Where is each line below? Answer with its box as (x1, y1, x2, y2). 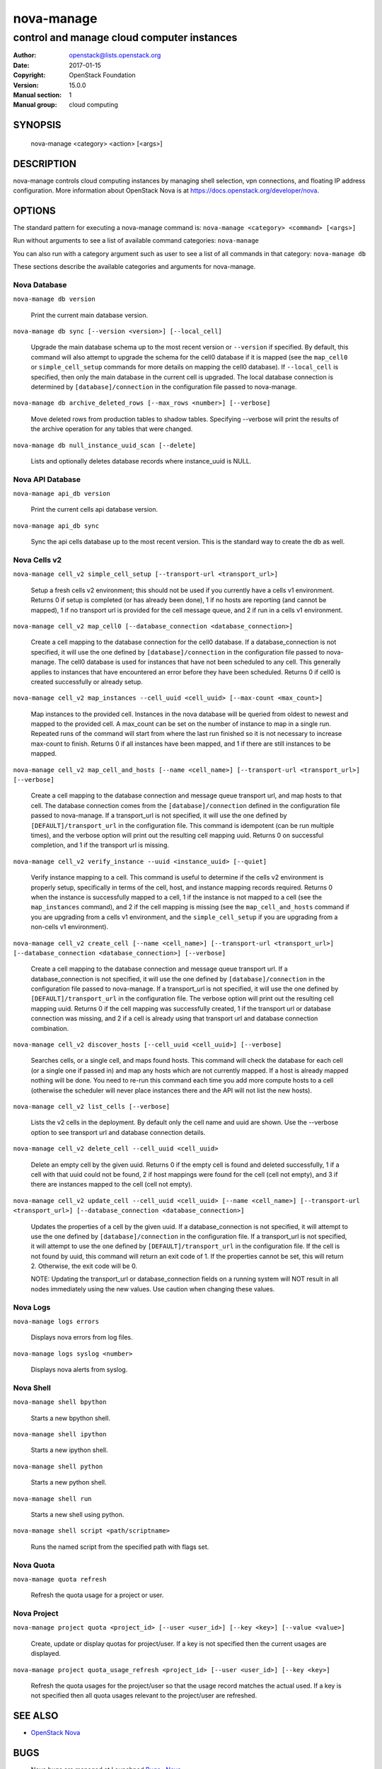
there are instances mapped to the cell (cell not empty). (30, 1180, 192, 1189)
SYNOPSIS (13, 119, 62, 131)
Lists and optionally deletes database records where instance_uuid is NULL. (30, 456, 252, 465)
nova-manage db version (13, 295, 95, 304)
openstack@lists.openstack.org (69, 51, 161, 59)
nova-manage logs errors (13, 1317, 99, 1325)
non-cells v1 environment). (30, 923, 109, 931)
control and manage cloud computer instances (13, 31, 238, 44)
